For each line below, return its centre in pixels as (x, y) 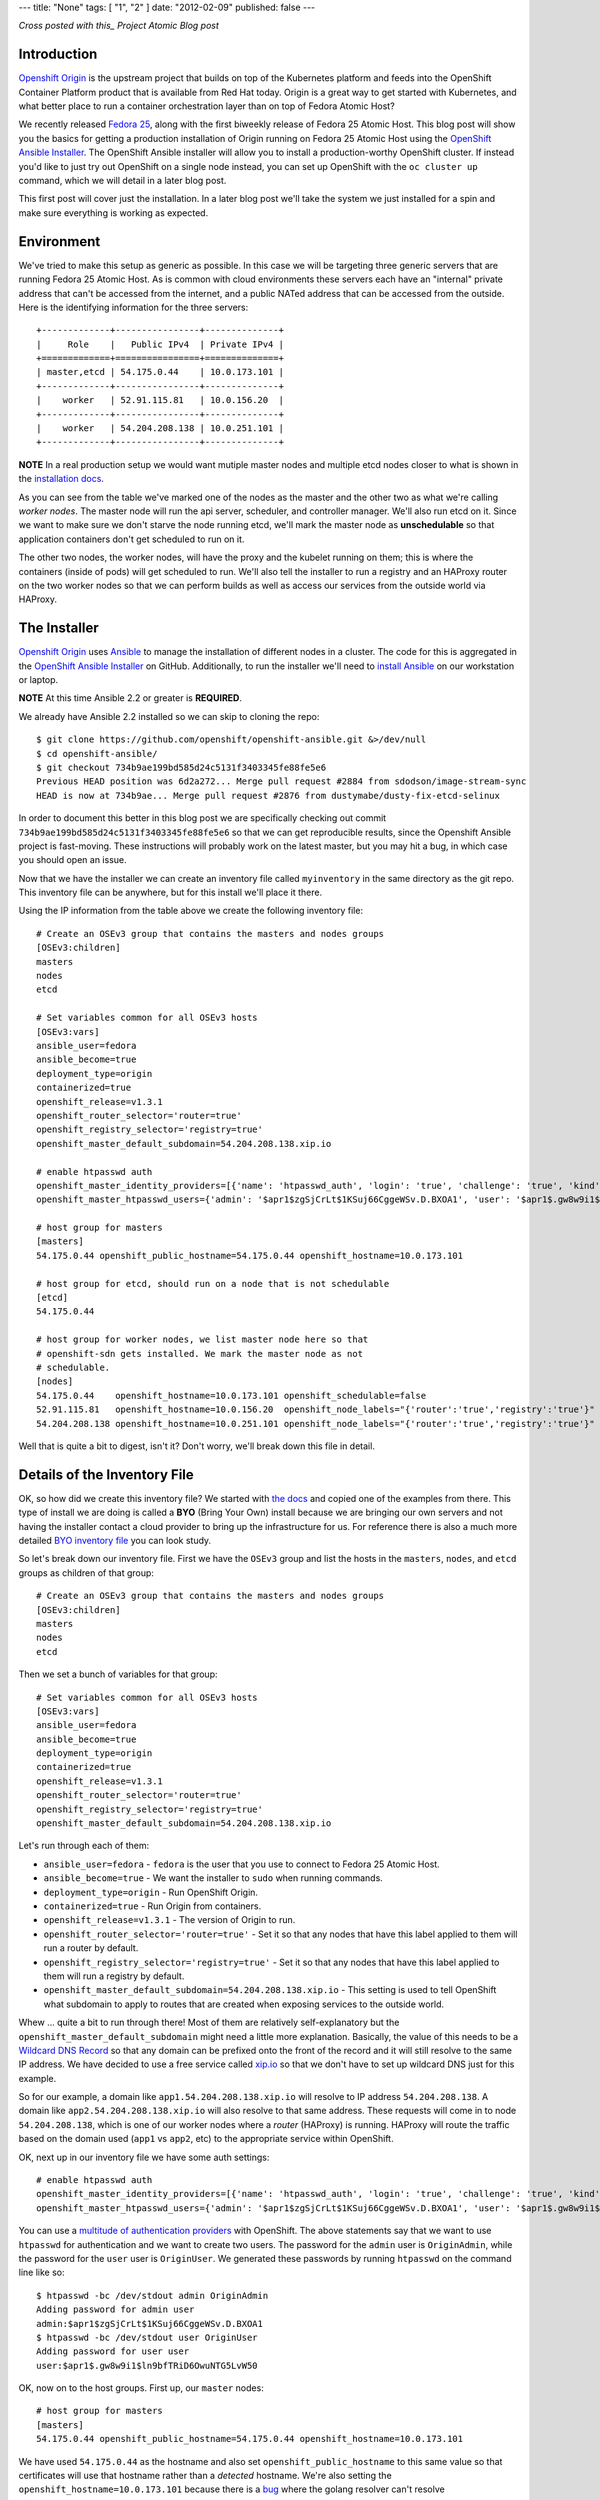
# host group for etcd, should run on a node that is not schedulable (213, 1283)
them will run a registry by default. (114, 1976)
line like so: (41, 2272)
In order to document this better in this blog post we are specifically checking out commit (202, 818)
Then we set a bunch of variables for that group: (118, 1674)
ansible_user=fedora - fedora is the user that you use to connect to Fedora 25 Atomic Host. (241, 1864)
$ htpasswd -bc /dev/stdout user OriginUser (147, 2337)
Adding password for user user (113, 2351)
